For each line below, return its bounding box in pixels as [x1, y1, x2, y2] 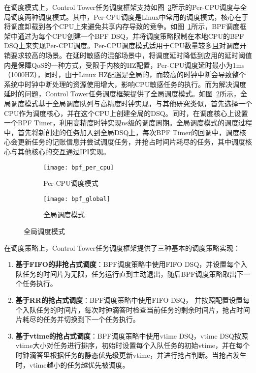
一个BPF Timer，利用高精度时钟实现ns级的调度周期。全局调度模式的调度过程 [4, 117, 252, 128]
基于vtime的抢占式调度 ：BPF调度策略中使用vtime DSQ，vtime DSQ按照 [15, 330, 248, 341]
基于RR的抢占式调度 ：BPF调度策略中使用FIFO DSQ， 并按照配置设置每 [15, 294, 250, 305]
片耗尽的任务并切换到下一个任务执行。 [15, 314, 140, 324]
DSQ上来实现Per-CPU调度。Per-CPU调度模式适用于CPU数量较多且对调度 [4, 40, 240, 51]
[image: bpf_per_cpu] [43, 164, 114, 171]
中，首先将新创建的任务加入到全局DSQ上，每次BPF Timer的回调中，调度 [4, 127, 239, 137]
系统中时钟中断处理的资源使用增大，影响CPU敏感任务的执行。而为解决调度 [4, 79, 247, 89]
